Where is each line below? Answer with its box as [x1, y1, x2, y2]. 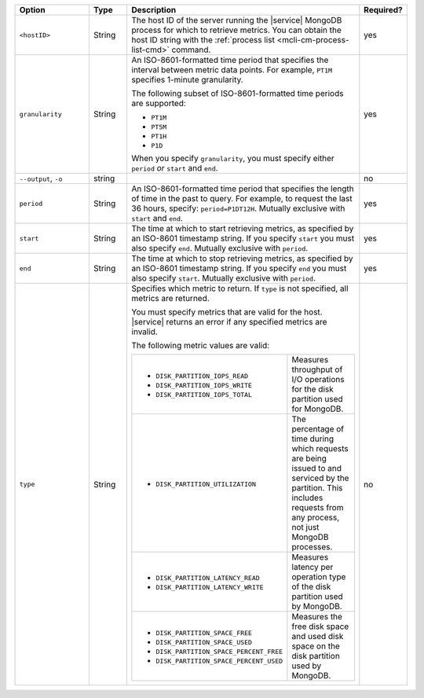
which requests [291, 443, 349, 454]
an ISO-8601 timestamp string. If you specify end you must [131, 263, 347, 274]
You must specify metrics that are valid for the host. [131, 307, 323, 318]
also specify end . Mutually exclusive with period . [131, 243, 309, 253]
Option [19, 5, 46, 15]
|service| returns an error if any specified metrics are [131, 317, 327, 327]
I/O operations [291, 374, 345, 384]
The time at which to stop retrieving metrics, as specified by [131, 253, 353, 263]
